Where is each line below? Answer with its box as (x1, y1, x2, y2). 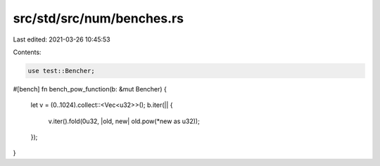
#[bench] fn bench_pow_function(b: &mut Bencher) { (13, 84, 167, 93)
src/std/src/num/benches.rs (13, 11, 184, 26)
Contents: (13, 48, 42, 56)
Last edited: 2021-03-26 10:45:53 (13, 35, 110, 44)
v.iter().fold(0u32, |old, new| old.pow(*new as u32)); (48, 117, 200, 125)
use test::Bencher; (27, 67, 95, 75)
